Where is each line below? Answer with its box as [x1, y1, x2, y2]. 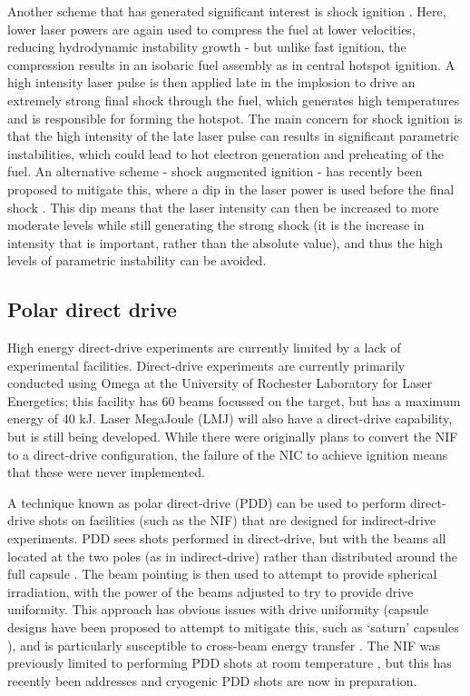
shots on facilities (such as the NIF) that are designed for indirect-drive [39, 511, 436, 530]
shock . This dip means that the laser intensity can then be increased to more [7, 197, 439, 216]
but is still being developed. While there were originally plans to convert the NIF [7, 427, 458, 446]
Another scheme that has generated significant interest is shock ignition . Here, [7, 2, 446, 20]
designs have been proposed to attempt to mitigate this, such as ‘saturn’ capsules [7, 618, 459, 637]
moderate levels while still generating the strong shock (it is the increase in [7, 215, 425, 234]
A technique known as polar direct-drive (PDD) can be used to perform [7, 492, 406, 512]
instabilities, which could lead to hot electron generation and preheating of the [7, 144, 444, 163]
